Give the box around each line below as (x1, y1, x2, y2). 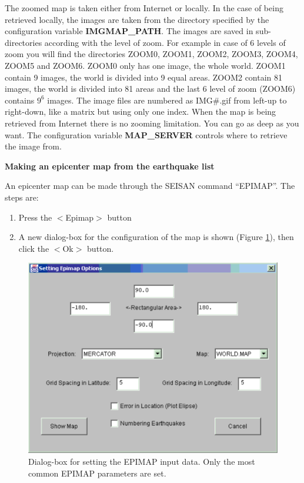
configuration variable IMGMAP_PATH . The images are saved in (5, 25, 253, 37)
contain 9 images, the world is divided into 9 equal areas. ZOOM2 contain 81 (5, 71, 283, 83)
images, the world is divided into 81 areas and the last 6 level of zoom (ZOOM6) (5, 82, 296, 95)
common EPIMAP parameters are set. (28, 467, 166, 479)
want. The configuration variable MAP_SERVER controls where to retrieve (5, 128, 288, 141)
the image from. (5, 140, 62, 152)
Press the (18, 211, 52, 223)
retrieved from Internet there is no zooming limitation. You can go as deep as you (5, 116, 299, 129)
